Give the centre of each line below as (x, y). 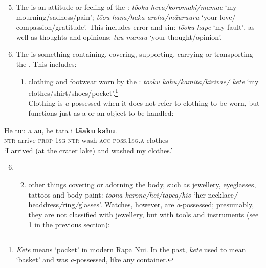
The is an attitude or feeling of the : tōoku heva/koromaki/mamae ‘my (126, 7)
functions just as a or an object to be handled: (101, 113)
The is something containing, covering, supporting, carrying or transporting (135, 54)
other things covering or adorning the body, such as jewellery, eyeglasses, (142, 184)
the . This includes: (46, 64)
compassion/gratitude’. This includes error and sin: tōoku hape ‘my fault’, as (135, 27)
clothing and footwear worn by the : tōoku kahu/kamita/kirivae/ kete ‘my (143, 81)
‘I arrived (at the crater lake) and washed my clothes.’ (88, 150)
